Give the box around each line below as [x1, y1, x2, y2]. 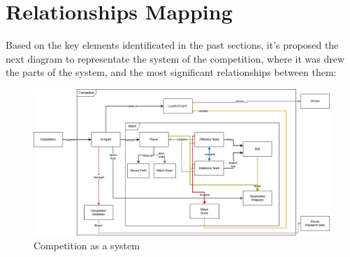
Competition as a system [34, 237, 140, 252]
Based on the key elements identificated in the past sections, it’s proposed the [6, 38, 339, 52]
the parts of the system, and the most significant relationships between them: [6, 65, 337, 79]
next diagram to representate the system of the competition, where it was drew [6, 51, 345, 65]
